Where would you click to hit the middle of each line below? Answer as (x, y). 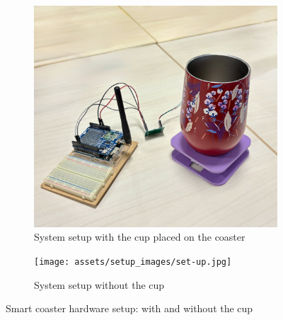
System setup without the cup (99, 284)
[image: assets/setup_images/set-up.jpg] (133, 262)
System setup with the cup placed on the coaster (140, 237)
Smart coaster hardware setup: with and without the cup (129, 308)
